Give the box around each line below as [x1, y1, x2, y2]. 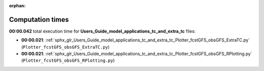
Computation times [9, 15, 69, 24]
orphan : [9, 3, 26, 8]
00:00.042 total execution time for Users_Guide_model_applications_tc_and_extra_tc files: [9, 28, 196, 34]
